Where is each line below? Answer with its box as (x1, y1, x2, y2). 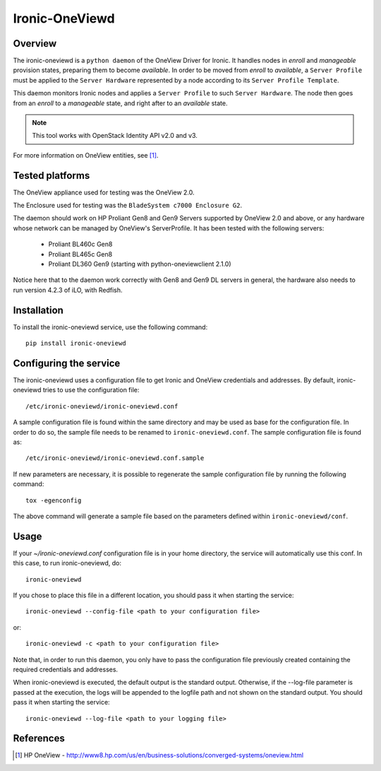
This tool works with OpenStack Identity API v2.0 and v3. (32, 131, 198, 140)
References (13, 732, 65, 745)
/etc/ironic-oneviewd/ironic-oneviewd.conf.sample (25, 454, 205, 462)
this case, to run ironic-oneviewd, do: (13, 559, 122, 567)
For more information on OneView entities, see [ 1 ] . (13, 151, 159, 159)
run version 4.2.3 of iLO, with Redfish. (13, 286, 123, 294)
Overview (13, 37, 57, 49)
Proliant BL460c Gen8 (48, 240, 113, 249)
